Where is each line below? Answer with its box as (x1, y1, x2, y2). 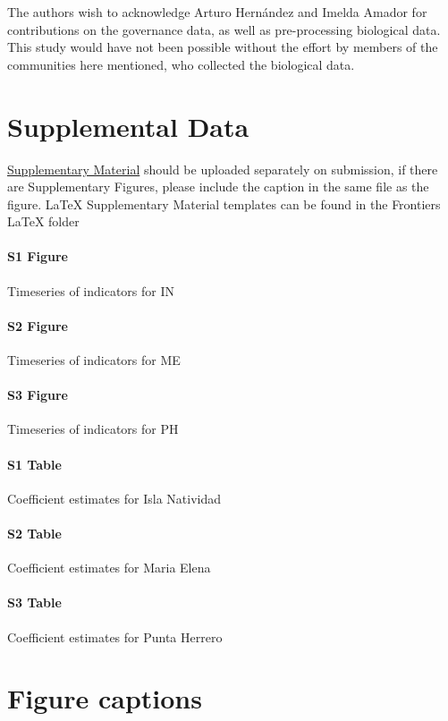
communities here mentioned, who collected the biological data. (7, 55, 355, 73)
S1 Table (7, 454, 62, 473)
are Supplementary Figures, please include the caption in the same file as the (7, 177, 429, 196)
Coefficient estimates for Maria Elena (7, 558, 211, 577)
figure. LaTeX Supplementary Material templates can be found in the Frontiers (7, 194, 441, 213)
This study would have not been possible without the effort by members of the (7, 38, 438, 56)
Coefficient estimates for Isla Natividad (7, 488, 222, 507)
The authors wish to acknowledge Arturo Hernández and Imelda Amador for (7, 3, 427, 21)
